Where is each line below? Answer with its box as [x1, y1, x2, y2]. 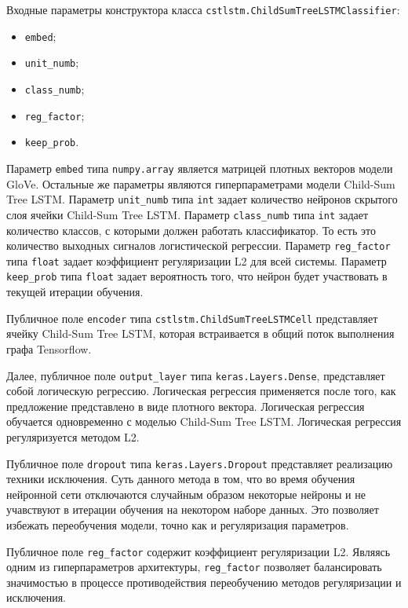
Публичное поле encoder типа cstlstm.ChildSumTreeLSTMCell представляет [6, 309, 378, 326]
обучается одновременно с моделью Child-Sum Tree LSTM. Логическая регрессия [6, 413, 402, 430]
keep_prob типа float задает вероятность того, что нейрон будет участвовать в [6, 268, 388, 284]
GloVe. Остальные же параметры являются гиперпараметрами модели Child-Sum [6, 175, 395, 192]
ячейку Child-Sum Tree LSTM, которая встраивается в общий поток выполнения [6, 325, 395, 342]
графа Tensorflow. [6, 340, 92, 357]
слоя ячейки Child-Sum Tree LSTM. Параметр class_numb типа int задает [6, 206, 369, 222]
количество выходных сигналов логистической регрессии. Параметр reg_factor [6, 237, 391, 254]
